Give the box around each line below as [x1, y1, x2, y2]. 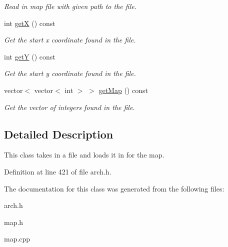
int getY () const [4, 51, 55, 61]
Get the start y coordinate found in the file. [4, 68, 136, 78]
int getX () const [4, 17, 55, 28]
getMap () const [98, 84, 148, 95]
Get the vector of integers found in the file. [4, 101, 135, 112]
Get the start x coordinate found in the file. [4, 34, 136, 45]
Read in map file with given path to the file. [4, 1, 136, 11]
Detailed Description [4, 126, 113, 141]
